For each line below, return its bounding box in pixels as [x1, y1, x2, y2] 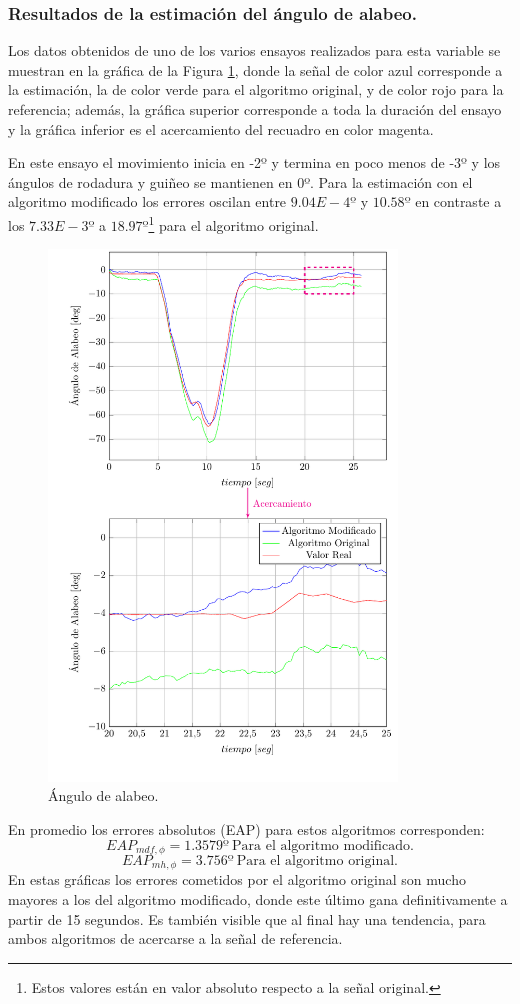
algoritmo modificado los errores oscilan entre [8, 191, 287, 212]
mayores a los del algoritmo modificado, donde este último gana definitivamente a [8, 889, 508, 910]
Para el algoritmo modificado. [232, 838, 414, 853]
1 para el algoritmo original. [148, 211, 319, 235]
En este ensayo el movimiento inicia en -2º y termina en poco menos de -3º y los [8, 152, 501, 173]
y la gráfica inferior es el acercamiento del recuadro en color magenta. [8, 118, 434, 139]
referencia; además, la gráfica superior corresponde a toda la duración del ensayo [8, 99, 502, 119]
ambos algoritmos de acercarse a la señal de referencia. [8, 928, 343, 949]
